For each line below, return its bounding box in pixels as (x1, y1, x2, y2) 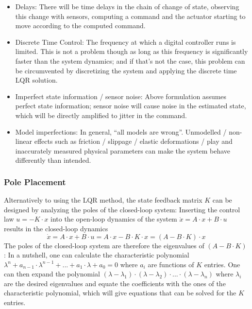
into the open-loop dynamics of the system (50, 214, 177, 224)
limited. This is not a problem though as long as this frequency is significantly (15, 46, 248, 56)
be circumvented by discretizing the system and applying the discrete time (15, 65, 237, 75)
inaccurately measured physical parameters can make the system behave (15, 145, 231, 155)
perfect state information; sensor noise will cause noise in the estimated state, (15, 101, 246, 111)
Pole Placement (4, 175, 66, 188)
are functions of (148, 259, 194, 269)
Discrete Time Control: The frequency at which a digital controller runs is (15, 36, 236, 47)
